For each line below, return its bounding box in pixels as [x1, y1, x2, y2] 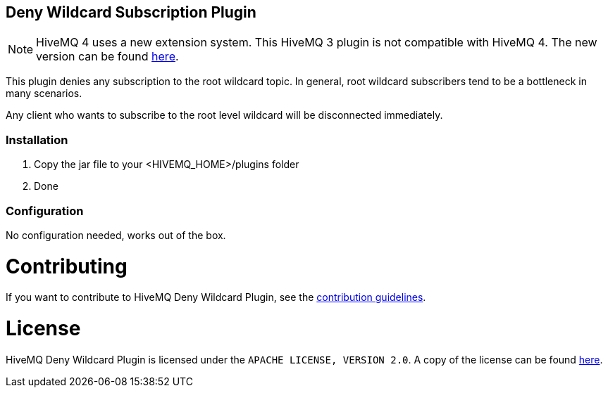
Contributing [6, 254, 128, 278]
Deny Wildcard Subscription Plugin [6, 4, 256, 21]
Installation [6, 132, 68, 147]
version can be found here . [36, 49, 179, 64]
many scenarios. [6, 87, 82, 100]
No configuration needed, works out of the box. [6, 228, 226, 241]
